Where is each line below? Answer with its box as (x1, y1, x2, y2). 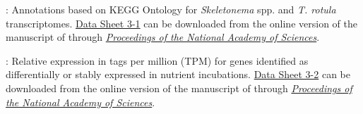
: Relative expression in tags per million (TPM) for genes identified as (6, 53, 309, 68)
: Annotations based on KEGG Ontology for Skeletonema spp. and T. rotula (6, 2, 336, 16)
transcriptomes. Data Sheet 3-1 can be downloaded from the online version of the (6, 15, 357, 30)
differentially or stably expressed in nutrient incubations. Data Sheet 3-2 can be (6, 67, 350, 82)
